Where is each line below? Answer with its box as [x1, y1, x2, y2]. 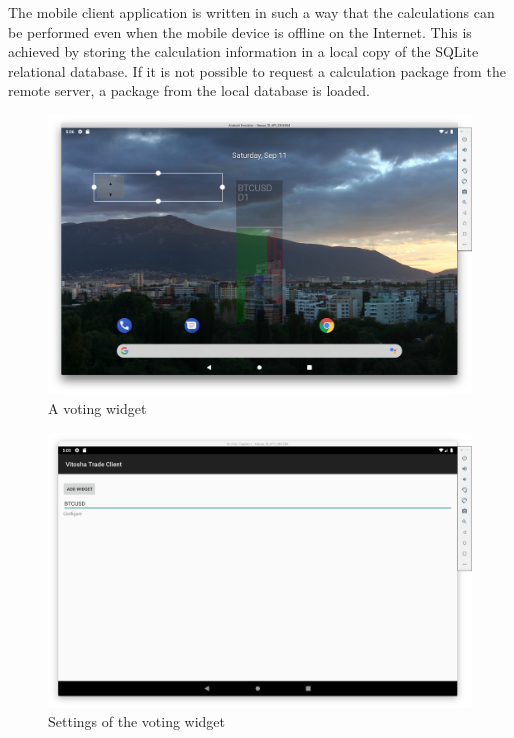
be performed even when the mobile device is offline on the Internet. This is [8, 21, 472, 42]
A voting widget [48, 398, 147, 419]
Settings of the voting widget [48, 711, 226, 732]
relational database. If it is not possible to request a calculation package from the [8, 60, 506, 81]
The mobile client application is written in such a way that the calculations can [8, 2, 495, 22]
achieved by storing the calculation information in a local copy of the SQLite [8, 41, 479, 62]
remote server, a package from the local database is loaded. [8, 80, 371, 101]
